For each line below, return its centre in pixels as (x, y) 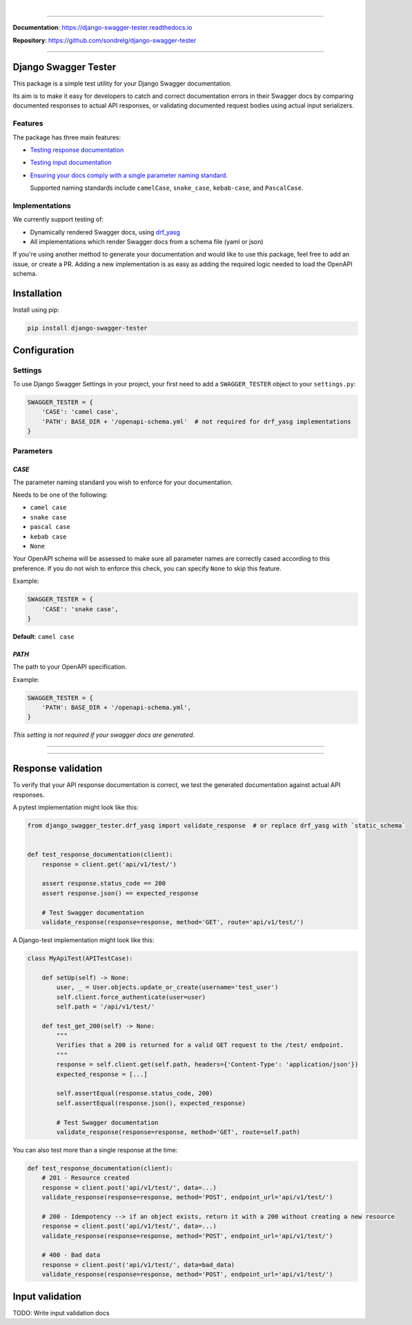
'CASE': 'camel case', (80, 412)
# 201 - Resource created (86, 1178)
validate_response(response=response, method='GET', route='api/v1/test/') (173, 922)
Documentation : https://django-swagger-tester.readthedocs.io (102, 28)
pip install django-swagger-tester (87, 328)
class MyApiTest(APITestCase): (80, 958)
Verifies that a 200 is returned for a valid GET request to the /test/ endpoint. (200, 1045)
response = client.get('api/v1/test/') (109, 864)
